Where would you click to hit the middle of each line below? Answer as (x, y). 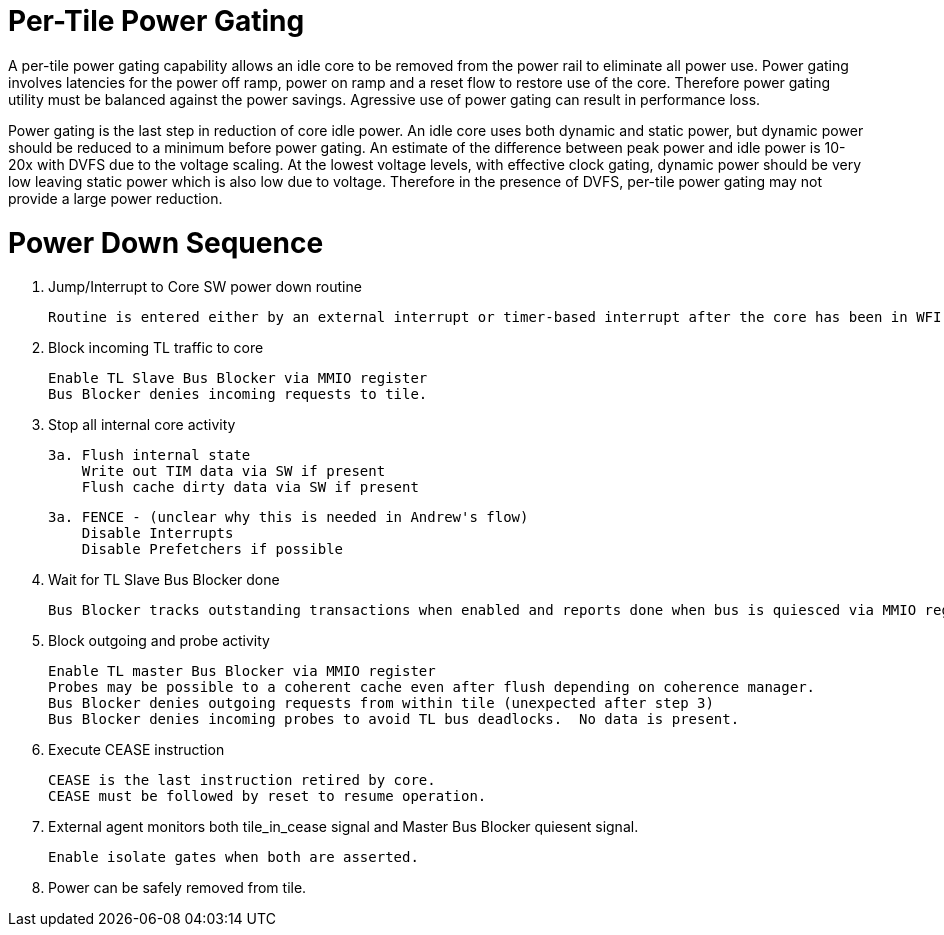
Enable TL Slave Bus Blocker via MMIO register (238, 378)
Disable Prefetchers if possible (212, 549)
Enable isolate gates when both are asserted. (233, 857)
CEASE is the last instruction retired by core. (242, 780)
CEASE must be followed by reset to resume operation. (267, 796)
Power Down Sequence (166, 242)
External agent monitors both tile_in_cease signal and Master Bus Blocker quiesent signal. (343, 827)
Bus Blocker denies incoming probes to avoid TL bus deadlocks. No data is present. (394, 719)
